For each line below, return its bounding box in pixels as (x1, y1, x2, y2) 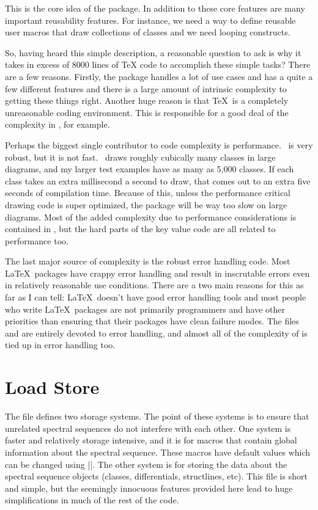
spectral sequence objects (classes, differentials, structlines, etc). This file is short (5, 470, 308, 483)
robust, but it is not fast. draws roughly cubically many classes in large (5, 150, 276, 163)
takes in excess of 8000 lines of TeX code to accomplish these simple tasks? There (5, 58, 311, 71)
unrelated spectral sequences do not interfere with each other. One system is (5, 421, 291, 434)
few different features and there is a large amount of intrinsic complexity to (5, 82, 287, 95)
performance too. (5, 234, 68, 247)
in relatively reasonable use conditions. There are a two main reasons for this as (5, 279, 304, 291)
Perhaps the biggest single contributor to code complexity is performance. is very (5, 138, 313, 151)
